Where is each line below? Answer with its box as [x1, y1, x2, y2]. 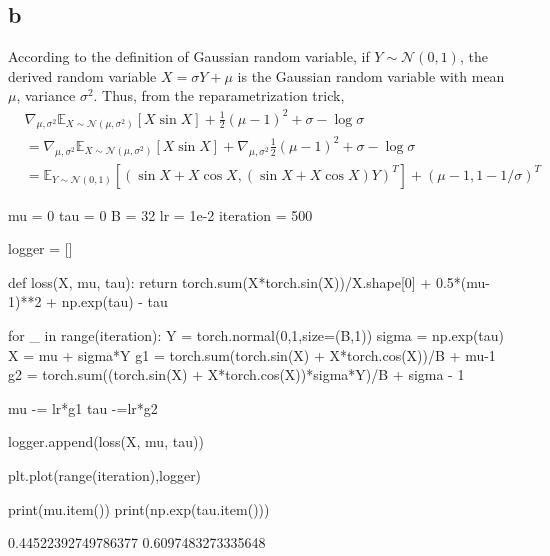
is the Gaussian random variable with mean [237, 65, 505, 86]
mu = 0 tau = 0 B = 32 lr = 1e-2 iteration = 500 [8, 204, 313, 225]
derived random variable [8, 65, 157, 86]
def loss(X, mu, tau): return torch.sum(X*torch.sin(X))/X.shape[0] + [8, 271, 432, 292]
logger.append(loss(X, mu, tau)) [8, 431, 204, 452]
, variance [16, 85, 76, 106]
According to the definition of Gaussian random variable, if [8, 46, 370, 67]
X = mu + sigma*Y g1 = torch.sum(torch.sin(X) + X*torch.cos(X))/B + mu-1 [8, 344, 496, 365]
